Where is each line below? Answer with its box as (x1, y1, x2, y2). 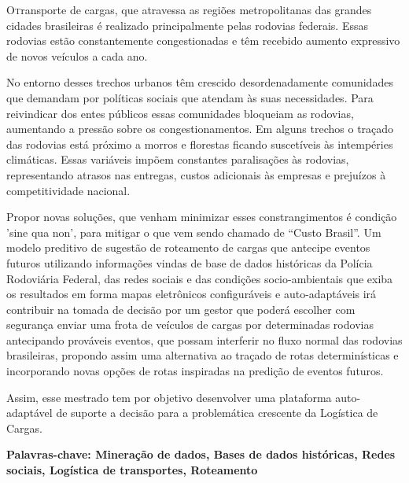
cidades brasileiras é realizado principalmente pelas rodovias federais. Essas (6, 17, 368, 33)
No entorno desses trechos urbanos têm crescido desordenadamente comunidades (6, 74, 393, 90)
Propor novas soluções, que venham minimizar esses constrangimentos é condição (6, 208, 397, 225)
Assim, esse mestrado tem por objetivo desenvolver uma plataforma (6, 389, 332, 405)
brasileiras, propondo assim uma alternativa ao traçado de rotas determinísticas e (6, 347, 399, 363)
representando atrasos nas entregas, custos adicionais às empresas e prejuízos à (6, 166, 386, 183)
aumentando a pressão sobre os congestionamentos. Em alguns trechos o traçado (6, 120, 394, 137)
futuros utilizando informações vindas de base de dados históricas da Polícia (6, 254, 373, 271)
